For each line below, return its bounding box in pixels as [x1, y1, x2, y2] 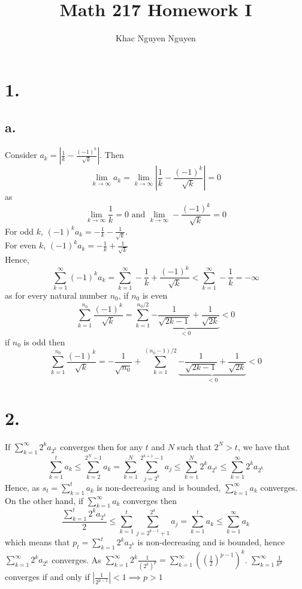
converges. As [52, 553, 101, 566]
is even [142, 289, 168, 301]
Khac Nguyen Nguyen [116, 32, 196, 44]
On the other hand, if [5, 494, 84, 506]
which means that [5, 536, 70, 548]
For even [5, 239, 37, 251]
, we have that [237, 440, 290, 453]
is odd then [23, 335, 65, 348]
